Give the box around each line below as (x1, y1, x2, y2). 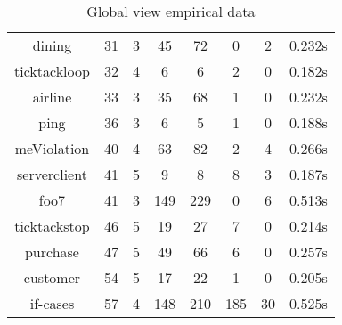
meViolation (14, 138, 90, 158)
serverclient (17, 164, 87, 184)
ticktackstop (14, 215, 90, 236)
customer (23, 267, 81, 288)
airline (32, 86, 72, 107)
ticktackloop (14, 61, 90, 81)
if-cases (29, 293, 75, 313)
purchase (24, 241, 79, 262)
